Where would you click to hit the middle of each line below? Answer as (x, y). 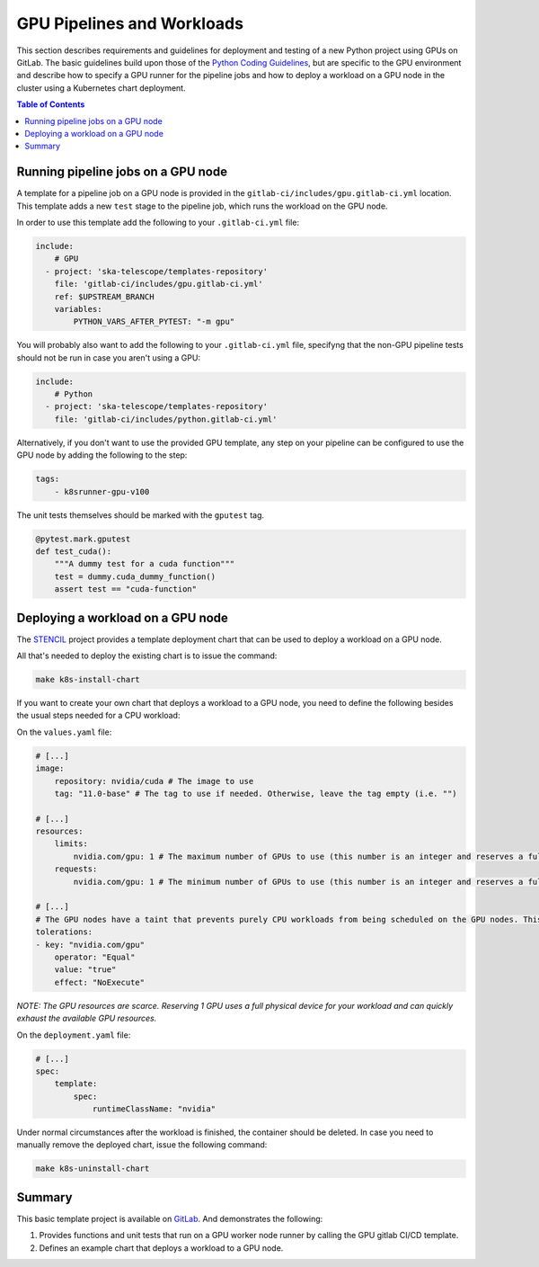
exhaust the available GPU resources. (87, 1018)
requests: (76, 869)
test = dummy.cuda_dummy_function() (135, 576)
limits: (71, 844)
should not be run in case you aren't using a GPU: (109, 357)
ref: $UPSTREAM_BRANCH (104, 296)
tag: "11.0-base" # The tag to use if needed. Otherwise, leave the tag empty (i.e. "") (256, 793)
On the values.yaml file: (64, 732)
